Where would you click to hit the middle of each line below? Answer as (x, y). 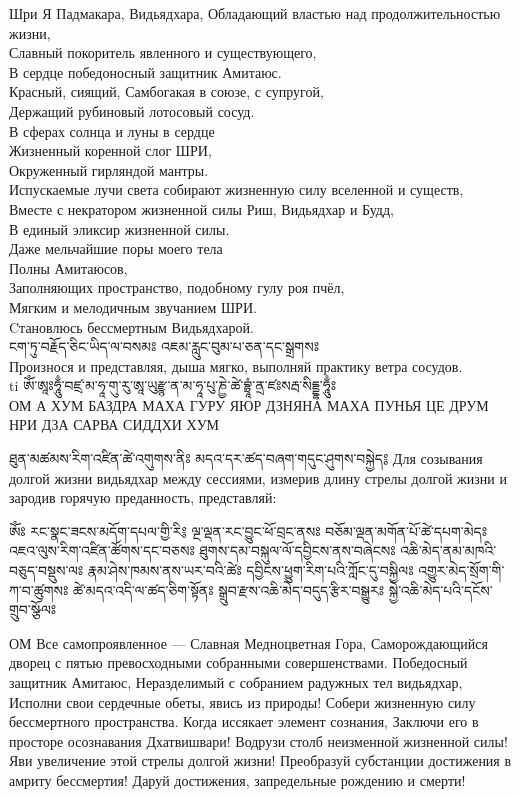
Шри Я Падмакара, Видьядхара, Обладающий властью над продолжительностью (255, 13)
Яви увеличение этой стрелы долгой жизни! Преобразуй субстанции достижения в (260, 760)
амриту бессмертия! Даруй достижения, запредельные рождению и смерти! (237, 779)
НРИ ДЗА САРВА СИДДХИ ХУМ (114, 424)
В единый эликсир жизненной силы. (119, 228)
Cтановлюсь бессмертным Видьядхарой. (131, 326)
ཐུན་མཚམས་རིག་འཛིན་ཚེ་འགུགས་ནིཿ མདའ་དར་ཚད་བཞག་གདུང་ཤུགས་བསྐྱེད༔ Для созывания (246, 458)
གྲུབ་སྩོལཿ (33, 609)
